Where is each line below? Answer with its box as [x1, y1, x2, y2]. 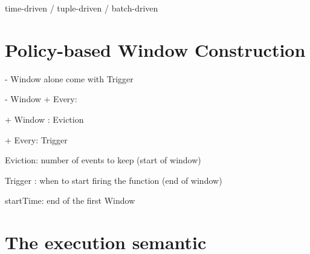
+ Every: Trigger [5, 133, 68, 146]
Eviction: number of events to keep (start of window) [5, 154, 201, 166]
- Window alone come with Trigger [5, 72, 134, 85]
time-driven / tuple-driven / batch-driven [5, 2, 158, 14]
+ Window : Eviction [5, 112, 84, 125]
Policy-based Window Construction [5, 37, 306, 62]
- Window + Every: [5, 93, 77, 105]
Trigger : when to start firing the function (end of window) [5, 174, 222, 186]
